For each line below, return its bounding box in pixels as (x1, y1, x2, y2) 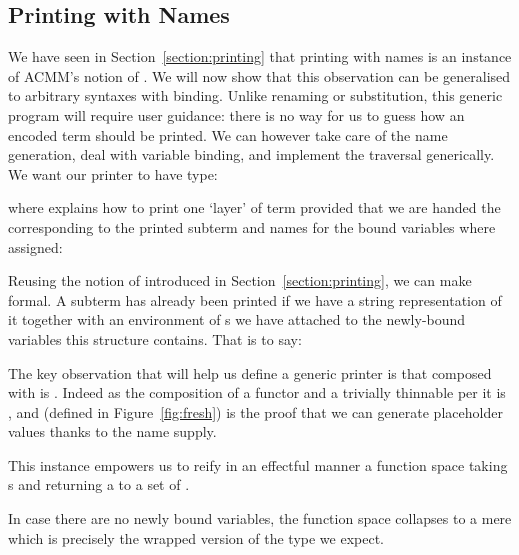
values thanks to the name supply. (8, 421, 217, 442)
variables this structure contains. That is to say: (8, 328, 302, 349)
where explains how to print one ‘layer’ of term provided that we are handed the (8, 197, 501, 218)
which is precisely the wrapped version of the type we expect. (8, 527, 384, 548)
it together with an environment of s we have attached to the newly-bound (8, 309, 466, 330)
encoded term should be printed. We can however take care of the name (8, 124, 448, 145)
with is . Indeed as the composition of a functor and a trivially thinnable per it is (8, 382, 506, 403)
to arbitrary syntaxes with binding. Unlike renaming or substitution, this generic (8, 85, 503, 106)
